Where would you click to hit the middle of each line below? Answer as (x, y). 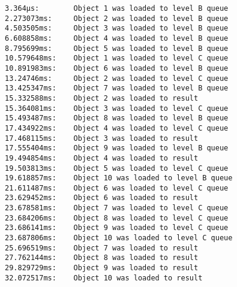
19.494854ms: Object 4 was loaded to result (102, 158)
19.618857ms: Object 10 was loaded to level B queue (119, 178)
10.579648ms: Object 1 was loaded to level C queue (117, 58)
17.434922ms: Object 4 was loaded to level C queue (117, 128)
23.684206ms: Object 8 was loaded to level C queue (117, 218)
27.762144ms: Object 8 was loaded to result (102, 258)
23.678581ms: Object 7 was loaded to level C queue (117, 208)
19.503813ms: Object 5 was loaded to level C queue (117, 168)
